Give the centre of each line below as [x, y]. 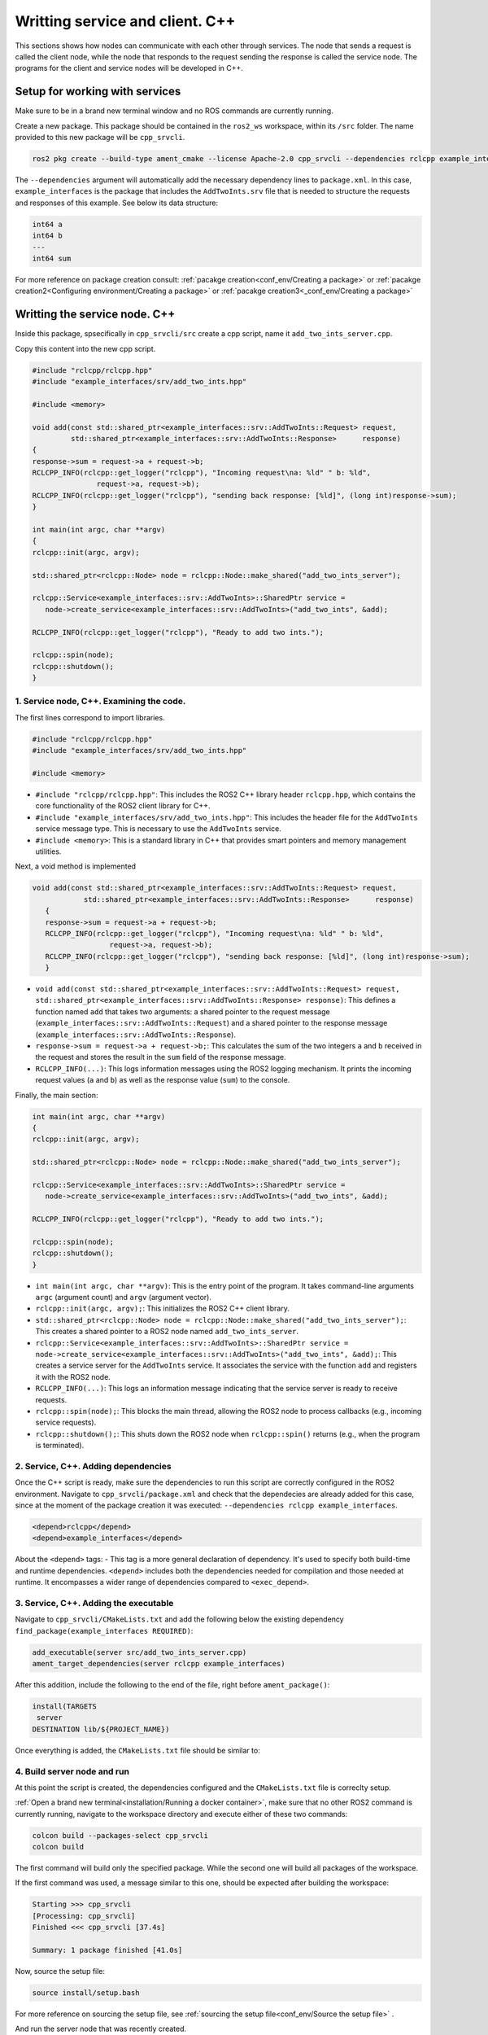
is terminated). [60, 1446]
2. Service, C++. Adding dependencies [93, 1466]
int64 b [47, 236]
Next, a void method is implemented [76, 866]
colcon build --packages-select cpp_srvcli [120, 1835]
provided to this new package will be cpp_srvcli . [100, 138]
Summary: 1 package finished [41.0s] [107, 1950]
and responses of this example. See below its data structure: [117, 203]
